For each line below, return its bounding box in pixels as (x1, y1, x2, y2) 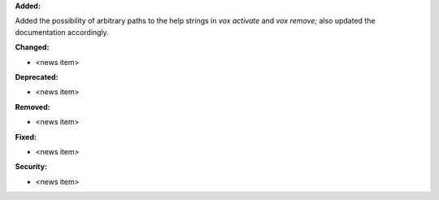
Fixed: (15, 132, 37, 141)
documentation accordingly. (15, 27, 109, 37)
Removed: (15, 102, 50, 111)
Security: (15, 162, 48, 172)
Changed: (15, 42, 50, 52)
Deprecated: (15, 72, 59, 81)
